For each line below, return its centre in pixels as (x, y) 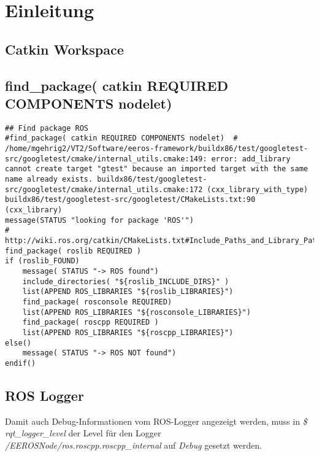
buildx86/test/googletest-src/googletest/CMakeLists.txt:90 (130, 200)
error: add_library (251, 159)
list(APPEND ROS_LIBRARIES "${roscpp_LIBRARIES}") (128, 332)
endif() (21, 363)
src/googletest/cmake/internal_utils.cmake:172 (104, 189)
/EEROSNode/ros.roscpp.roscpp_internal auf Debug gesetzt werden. (133, 445)
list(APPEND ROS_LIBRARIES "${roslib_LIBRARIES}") (128, 292)
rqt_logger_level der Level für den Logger (83, 433)
